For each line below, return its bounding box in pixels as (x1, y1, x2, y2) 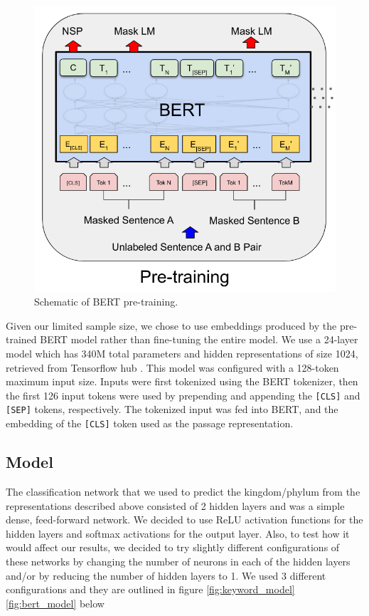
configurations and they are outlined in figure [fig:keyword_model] (6, 582, 295, 597)
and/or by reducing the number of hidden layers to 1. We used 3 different (6, 568, 326, 583)
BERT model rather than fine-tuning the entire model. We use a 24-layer (40, 332, 358, 347)
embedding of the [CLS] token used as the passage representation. (6, 416, 294, 431)
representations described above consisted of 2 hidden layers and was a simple (6, 498, 345, 513)
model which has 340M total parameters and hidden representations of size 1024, (6, 346, 358, 361)
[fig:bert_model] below (6, 595, 105, 610)
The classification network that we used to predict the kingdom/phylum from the (6, 484, 360, 498)
